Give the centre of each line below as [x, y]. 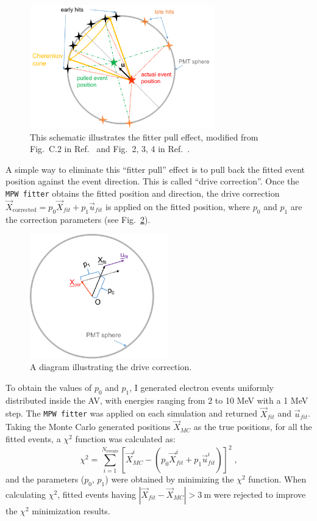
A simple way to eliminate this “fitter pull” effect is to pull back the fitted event [155, 169]
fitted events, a [33, 439]
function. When [277, 479]
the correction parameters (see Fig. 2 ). [78, 219]
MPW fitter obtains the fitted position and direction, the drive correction [143, 193]
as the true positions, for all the [253, 427]
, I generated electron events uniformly [201, 387]
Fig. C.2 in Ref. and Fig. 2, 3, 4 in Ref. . [110, 149]
